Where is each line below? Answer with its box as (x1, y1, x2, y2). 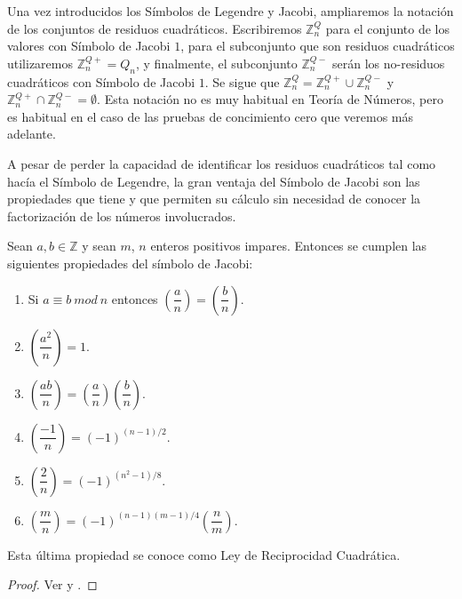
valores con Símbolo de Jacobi (7, 36, 171, 55)
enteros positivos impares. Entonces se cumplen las (150, 236, 427, 255)
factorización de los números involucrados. (7, 206, 236, 225)
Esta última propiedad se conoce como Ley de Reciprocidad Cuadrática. (7, 545, 401, 563)
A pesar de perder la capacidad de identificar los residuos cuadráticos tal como (7, 154, 436, 172)
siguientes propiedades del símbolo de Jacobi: (7, 253, 253, 272)
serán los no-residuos (331, 53, 445, 72)
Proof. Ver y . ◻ (7, 575, 98, 594)
